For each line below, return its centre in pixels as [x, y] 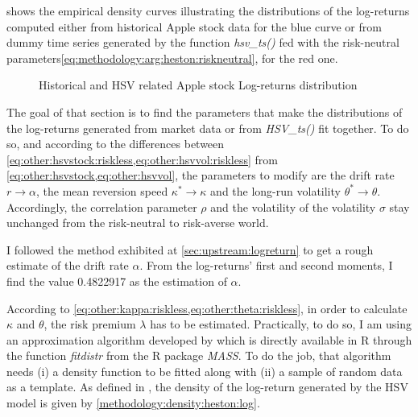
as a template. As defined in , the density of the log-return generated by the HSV [207, 387]
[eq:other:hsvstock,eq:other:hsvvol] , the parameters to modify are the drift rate [201, 175]
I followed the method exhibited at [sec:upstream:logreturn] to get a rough [190, 249]
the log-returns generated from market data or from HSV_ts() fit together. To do [208, 128]
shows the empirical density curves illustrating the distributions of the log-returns [208, 10]
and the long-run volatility [275, 190]
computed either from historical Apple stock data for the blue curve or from [194, 26]
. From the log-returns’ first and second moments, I [266, 265]
